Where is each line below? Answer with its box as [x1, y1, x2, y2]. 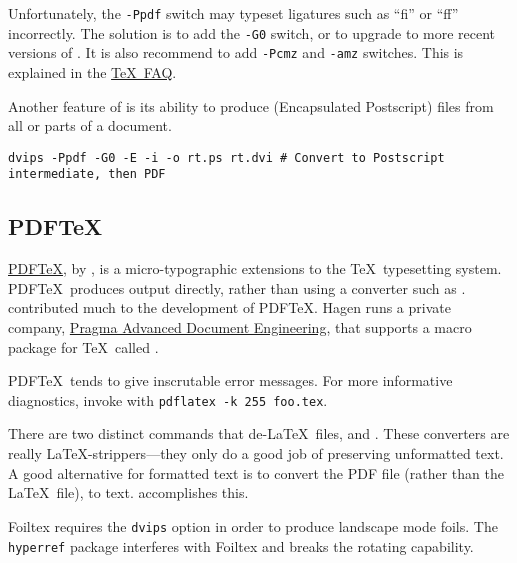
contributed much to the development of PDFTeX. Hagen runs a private [8, 297, 451, 318]
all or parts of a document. [8, 115, 172, 136]
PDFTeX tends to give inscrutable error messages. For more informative [8, 370, 453, 391]
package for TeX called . [8, 336, 159, 357]
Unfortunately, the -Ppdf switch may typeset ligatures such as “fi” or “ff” [8, 3, 459, 23]
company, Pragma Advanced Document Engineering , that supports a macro [8, 317, 472, 338]
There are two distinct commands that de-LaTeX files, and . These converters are [8, 423, 510, 444]
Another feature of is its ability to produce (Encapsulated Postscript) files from [8, 95, 494, 116]
